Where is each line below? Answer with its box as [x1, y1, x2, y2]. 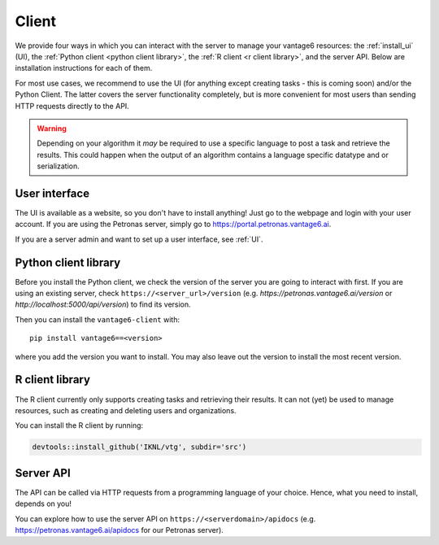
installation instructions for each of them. [15, 63, 153, 73]
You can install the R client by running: [15, 421, 144, 430]
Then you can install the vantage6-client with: [15, 314, 180, 325]
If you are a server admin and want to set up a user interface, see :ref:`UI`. [15, 234, 263, 244]
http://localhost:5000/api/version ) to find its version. [15, 299, 191, 309]
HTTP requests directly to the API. [15, 101, 129, 111]
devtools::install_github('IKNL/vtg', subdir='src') [32, 443, 247, 451]
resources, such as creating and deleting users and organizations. [15, 405, 237, 415]
